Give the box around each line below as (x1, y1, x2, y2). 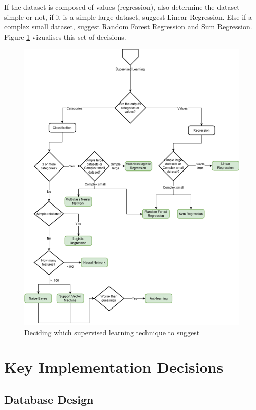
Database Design (4, 392, 94, 407)
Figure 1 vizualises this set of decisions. (4, 31, 126, 42)
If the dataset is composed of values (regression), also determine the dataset (4, 2, 240, 12)
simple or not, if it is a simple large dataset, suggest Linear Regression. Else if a (4, 11, 252, 22)
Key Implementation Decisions (4, 357, 224, 378)
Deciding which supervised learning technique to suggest (24, 327, 200, 337)
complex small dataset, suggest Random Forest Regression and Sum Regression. (4, 21, 252, 32)
